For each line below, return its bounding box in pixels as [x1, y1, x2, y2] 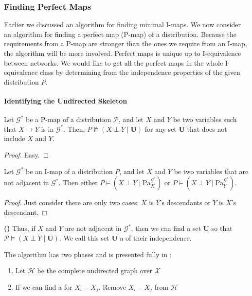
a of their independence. [120, 232, 192, 243]
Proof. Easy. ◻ [4, 149, 49, 159]
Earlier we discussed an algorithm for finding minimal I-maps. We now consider [4, 19, 241, 30]
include [4, 133, 25, 143]
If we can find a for [15, 281, 72, 292]
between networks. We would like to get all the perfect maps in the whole [4, 57, 223, 68]
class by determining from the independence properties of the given [39, 67, 240, 77]
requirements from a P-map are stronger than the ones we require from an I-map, [4, 38, 247, 49]
